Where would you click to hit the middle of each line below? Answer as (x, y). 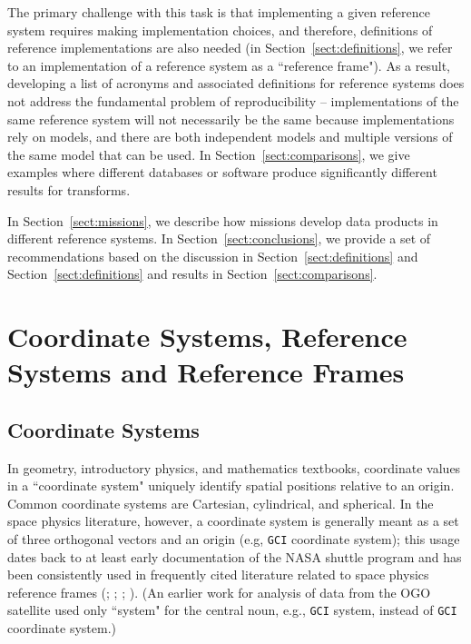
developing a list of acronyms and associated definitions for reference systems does (236, 83)
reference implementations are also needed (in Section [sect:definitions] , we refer (230, 48)
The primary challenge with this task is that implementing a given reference (219, 12)
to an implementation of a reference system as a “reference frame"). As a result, (229, 65)
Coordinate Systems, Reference (207, 337)
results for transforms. (69, 189)
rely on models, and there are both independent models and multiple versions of (230, 137)
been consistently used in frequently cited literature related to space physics (218, 575)
